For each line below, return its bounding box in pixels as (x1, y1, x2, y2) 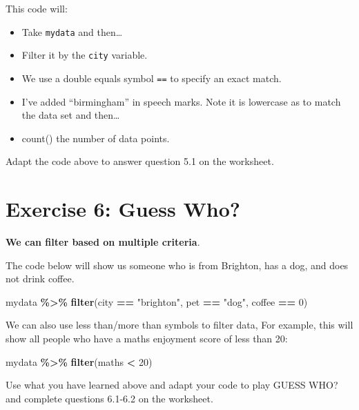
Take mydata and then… (21, 24, 123, 39)
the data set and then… (21, 108, 120, 122)
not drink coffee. (6, 271, 75, 286)
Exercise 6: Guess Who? (6, 195, 240, 223)
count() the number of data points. (21, 130, 170, 145)
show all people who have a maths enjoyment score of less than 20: (6, 331, 288, 346)
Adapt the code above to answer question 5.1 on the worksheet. (6, 154, 274, 168)
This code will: (6, 1, 68, 15)
